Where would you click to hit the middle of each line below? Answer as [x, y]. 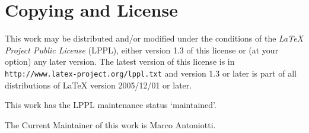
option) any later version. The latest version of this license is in [120, 61]
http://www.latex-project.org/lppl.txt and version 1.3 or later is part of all [151, 73]
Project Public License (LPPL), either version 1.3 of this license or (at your [142, 50]
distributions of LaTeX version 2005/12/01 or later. [98, 85]
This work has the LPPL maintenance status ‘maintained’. [111, 105]
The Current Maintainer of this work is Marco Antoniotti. [110, 124]
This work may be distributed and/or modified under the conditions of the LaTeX [154, 38]
